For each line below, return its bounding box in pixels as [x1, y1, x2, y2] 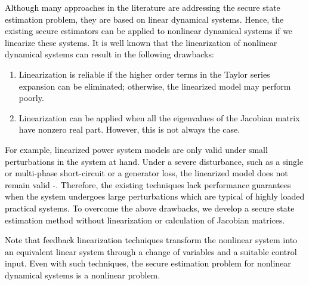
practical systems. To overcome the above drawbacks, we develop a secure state [5, 201, 295, 214]
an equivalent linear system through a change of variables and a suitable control [5, 245, 297, 258]
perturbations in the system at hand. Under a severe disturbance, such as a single [5, 155, 304, 167]
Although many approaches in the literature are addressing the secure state [5, 1, 280, 13]
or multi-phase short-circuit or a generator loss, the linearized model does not [5, 167, 288, 179]
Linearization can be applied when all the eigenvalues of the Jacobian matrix [18, 111, 300, 124]
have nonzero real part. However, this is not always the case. [18, 123, 240, 136]
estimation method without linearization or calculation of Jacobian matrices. [5, 213, 285, 226]
